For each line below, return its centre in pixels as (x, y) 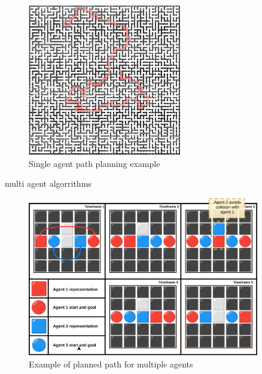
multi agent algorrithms (48, 183)
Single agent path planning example (95, 163)
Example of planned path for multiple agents (111, 364)
